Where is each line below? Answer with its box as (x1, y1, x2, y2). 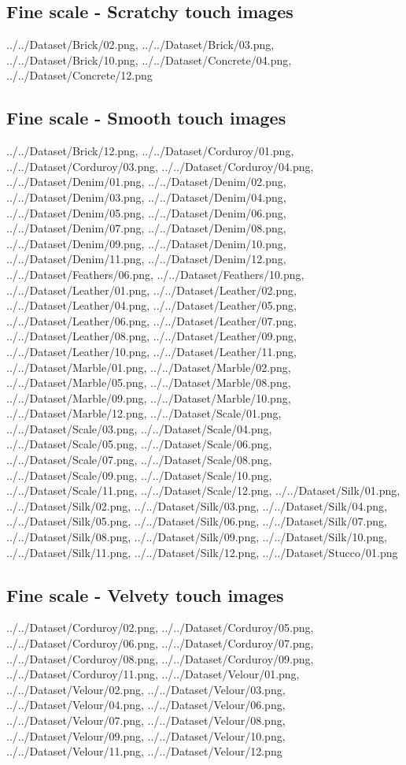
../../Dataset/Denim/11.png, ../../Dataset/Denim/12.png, (6, 251, 286, 267)
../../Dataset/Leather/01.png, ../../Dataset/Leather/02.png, (6, 281, 297, 298)
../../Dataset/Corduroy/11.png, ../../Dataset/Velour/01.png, (6, 666, 300, 682)
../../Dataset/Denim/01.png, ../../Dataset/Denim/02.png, (6, 173, 286, 190)
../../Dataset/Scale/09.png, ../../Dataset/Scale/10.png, (6, 466, 272, 483)
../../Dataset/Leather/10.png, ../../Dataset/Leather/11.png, (6, 343, 297, 359)
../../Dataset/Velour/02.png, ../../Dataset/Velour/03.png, (6, 681, 286, 697)
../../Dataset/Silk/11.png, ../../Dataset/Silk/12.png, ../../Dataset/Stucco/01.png (6, 544, 398, 560)
